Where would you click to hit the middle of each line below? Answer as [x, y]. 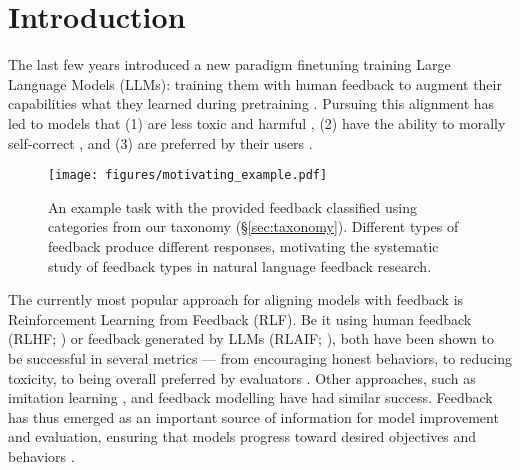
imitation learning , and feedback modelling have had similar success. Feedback [250, 397]
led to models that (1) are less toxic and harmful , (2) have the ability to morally [257, 122]
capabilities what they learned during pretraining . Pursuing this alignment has [251, 103]
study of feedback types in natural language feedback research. [240, 265]
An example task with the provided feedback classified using [233, 206]
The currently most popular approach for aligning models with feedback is [236, 299]
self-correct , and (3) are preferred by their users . [160, 142]
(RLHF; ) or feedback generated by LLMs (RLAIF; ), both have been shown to [251, 338]
